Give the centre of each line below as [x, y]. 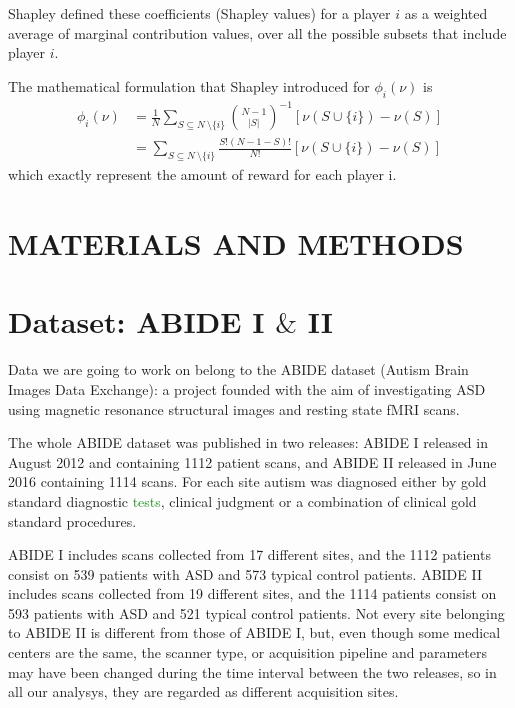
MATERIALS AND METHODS [236, 243]
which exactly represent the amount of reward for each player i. [202, 174]
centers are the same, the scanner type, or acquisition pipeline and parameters [247, 652]
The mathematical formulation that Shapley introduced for [189, 85]
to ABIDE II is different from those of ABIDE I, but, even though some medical [254, 632]
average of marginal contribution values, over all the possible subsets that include [257, 32]
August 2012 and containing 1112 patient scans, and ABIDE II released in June [252, 461]
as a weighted [446, 13]
